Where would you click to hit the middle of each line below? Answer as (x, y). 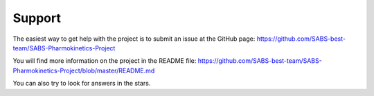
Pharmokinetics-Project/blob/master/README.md (84, 70)
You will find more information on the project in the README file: (105, 61)
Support (37, 18)
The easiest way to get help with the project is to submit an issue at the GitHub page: (134, 39)
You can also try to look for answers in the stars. (82, 84)
